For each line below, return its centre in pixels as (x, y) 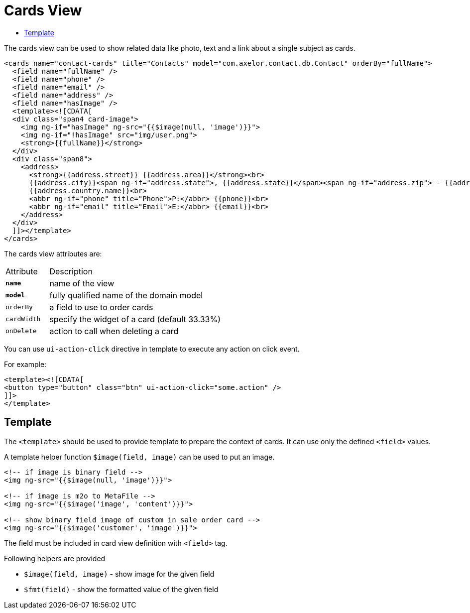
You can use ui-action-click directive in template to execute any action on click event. (152, 349)
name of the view (82, 283)
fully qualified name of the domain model (126, 295)
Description (71, 271)
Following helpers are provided (55, 558)
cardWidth (23, 319)
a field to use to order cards (101, 307)
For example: (25, 364)
